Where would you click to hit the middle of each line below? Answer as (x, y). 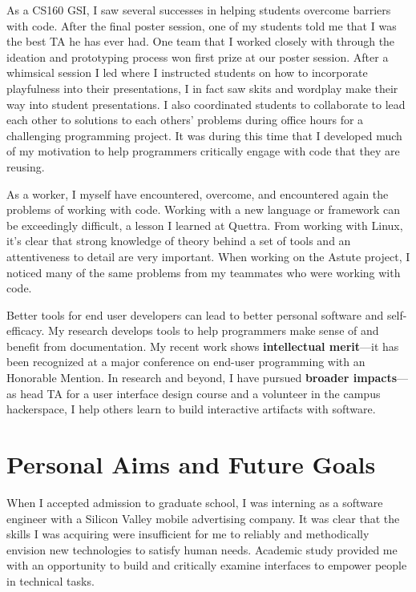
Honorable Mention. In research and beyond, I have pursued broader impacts (202, 378)
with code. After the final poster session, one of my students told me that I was (202, 25)
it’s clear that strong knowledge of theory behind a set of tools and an (179, 241)
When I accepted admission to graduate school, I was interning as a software (195, 502)
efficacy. (26, 330)
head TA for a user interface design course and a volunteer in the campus (200, 393)
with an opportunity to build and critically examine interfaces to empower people (207, 565)
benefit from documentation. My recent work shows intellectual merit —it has (203, 346)
